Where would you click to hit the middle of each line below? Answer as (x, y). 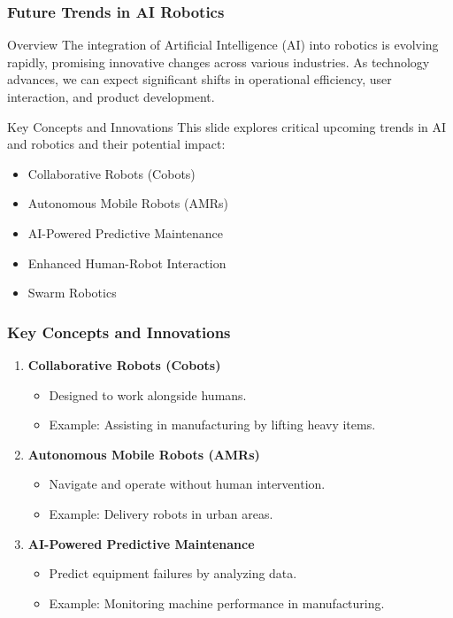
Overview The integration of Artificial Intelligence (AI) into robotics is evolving (223, 45)
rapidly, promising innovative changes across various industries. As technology (219, 62)
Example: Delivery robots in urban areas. (161, 513)
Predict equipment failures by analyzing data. (173, 573)
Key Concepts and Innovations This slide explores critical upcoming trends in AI (227, 126)
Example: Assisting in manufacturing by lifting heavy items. (212, 425)
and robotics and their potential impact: (116, 144)
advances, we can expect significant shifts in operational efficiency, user (200, 79)
